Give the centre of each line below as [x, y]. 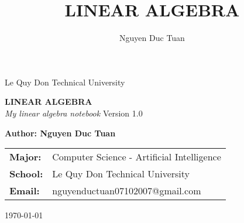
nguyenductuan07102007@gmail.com [127, 191]
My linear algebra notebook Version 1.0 [74, 113]
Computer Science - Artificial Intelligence [137, 157]
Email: [25, 191]
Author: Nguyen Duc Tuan [60, 133]
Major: [25, 157]
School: [26, 174]
